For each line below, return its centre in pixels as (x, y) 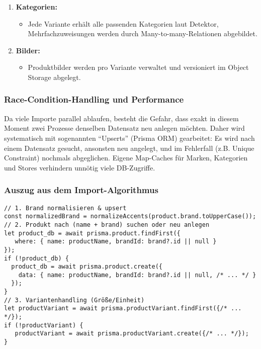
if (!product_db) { (36, 258)
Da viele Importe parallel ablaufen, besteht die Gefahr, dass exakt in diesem (121, 118)
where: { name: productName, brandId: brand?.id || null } (116, 242)
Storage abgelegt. (54, 77)
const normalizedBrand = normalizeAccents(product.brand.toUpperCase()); (130, 216)
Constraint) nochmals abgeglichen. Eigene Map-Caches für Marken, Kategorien (126, 158)
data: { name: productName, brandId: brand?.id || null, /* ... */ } (137, 275)
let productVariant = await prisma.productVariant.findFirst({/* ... (123, 309)
